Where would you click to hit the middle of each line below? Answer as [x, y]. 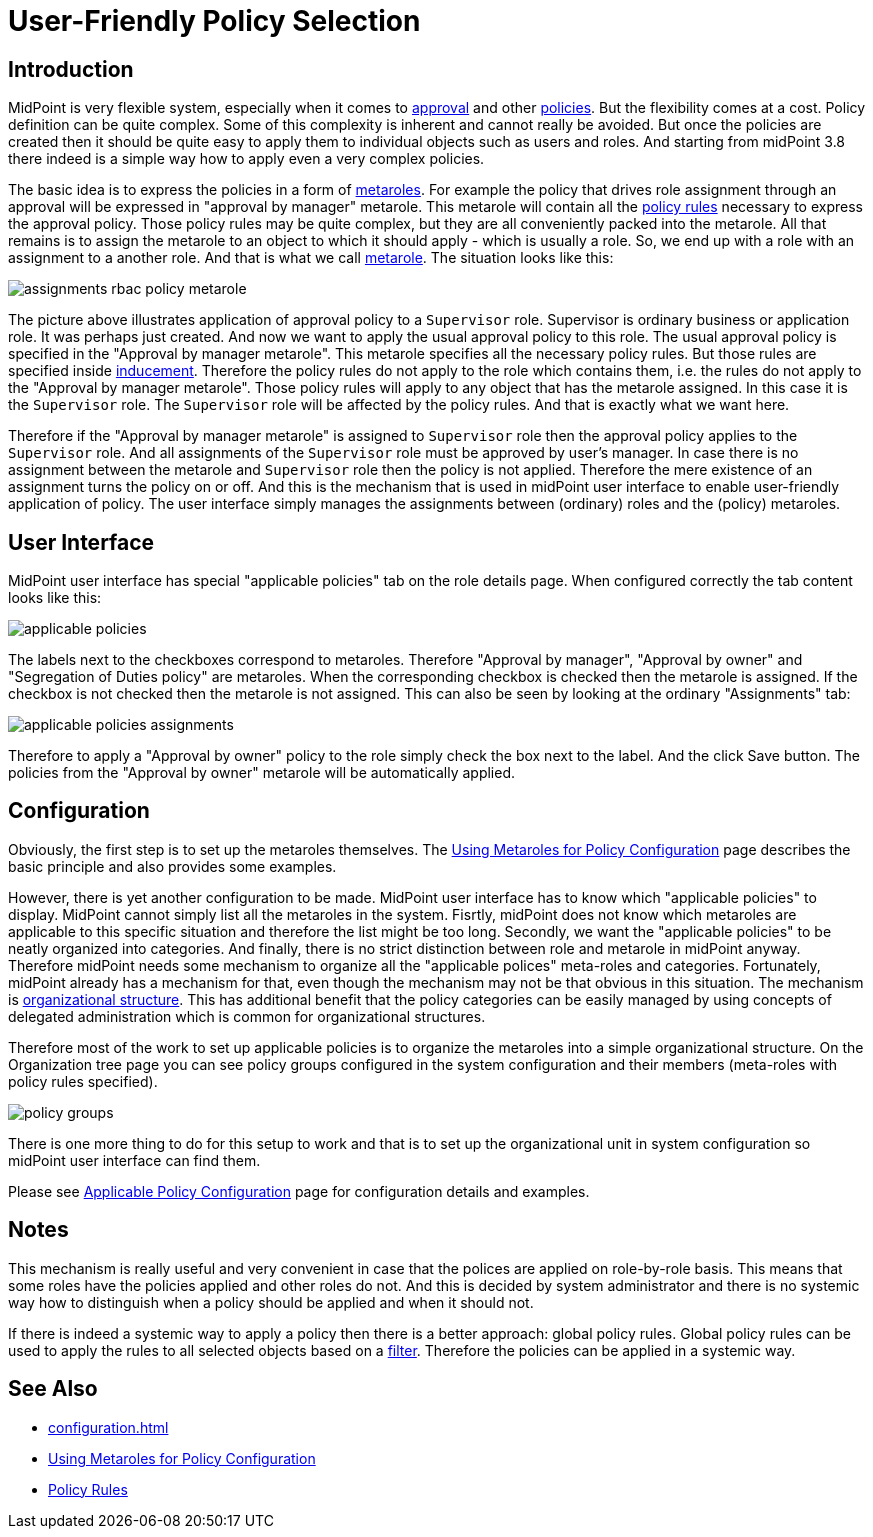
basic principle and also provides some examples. [172, 866]
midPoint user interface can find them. [134, 1160]
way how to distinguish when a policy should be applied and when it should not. [271, 1302]
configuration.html [108, 1427]
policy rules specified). [83, 1081]
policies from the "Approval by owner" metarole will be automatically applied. [262, 773]
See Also [53, 1389]
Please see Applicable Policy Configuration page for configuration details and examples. [299, 1191]
